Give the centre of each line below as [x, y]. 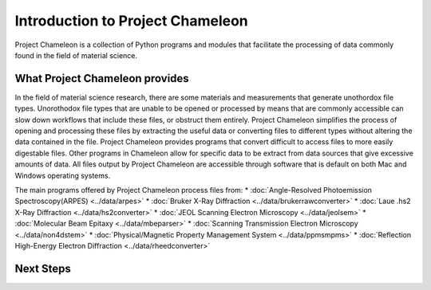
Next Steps [43, 268]
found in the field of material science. [76, 55]
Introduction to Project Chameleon [132, 21]
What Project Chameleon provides [102, 78]
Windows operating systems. [63, 175]
